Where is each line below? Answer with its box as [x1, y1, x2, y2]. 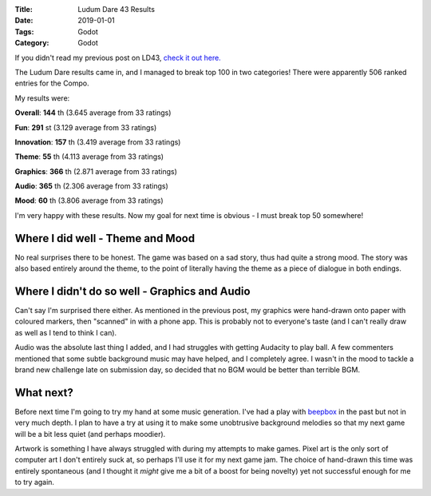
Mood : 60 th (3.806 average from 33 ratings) [14, 196, 164, 205]
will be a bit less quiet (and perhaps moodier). [14, 429, 166, 438]
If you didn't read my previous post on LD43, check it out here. [14, 53, 221, 62]
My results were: [14, 93, 70, 103]
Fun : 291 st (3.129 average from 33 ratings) [14, 122, 157, 132]
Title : [14, 5, 34, 14]
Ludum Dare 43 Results [77, 5, 156, 14]
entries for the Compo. [14, 78, 89, 88]
